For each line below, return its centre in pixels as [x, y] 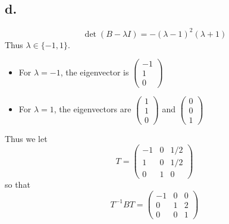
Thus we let [26, 138]
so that [18, 184]
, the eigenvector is [95, 72]
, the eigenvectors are [92, 109]
